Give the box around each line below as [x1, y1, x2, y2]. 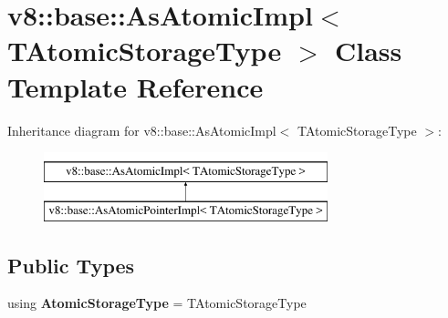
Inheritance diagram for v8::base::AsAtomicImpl [7, 120, 276, 139]
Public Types [7, 251, 135, 279]
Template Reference [7, 67, 264, 105]
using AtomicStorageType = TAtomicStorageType [7, 293, 307, 313]
